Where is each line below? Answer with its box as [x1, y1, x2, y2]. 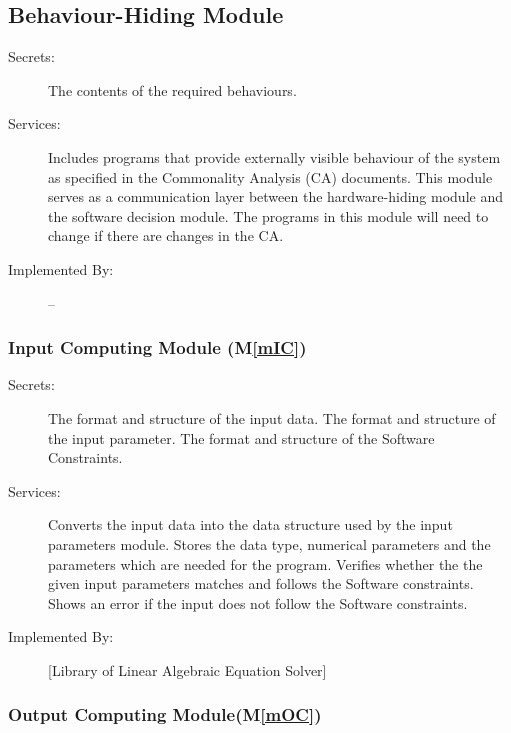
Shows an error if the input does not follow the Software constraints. [48, 592, 468, 613]
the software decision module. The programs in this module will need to [48, 205, 489, 226]
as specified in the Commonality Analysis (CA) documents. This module [48, 166, 493, 187]
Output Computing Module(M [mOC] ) [8, 702, 322, 727]
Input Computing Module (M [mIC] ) [8, 335, 307, 360]
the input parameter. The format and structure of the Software [48, 427, 435, 448]
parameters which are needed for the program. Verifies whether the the [48, 553, 483, 574]
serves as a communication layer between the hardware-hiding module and [48, 186, 503, 207]
